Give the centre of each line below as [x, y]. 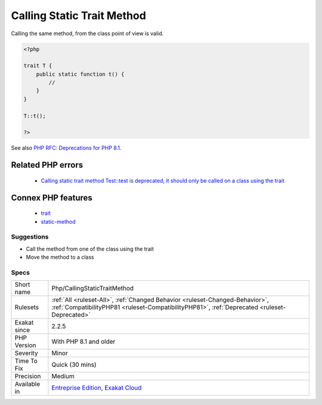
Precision [28, 376]
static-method [58, 221]
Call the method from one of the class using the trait [90, 249]
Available [27, 384]
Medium [63, 376]
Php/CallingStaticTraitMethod [93, 288]
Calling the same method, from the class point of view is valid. [87, 33]
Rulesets [27, 307]
